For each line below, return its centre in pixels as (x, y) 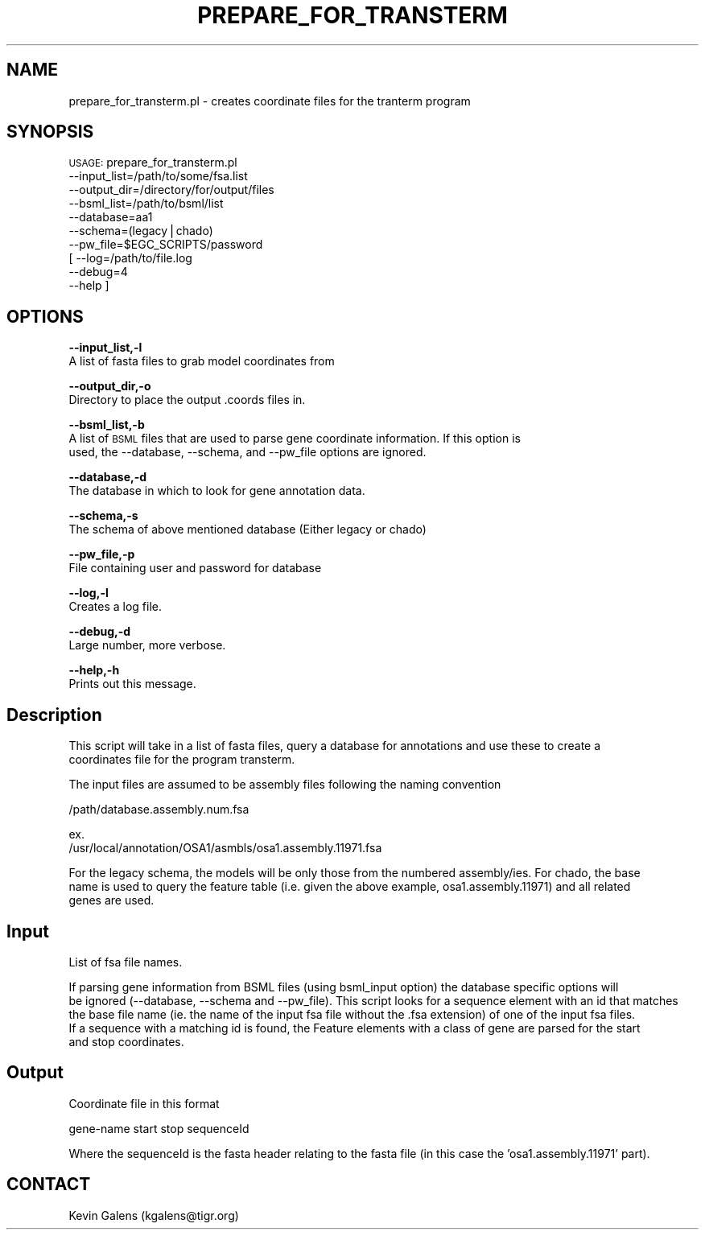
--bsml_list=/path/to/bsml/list (146, 204)
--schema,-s (103, 516)
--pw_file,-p (102, 554)
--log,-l (89, 593)
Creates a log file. (115, 607)
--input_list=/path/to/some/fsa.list (158, 176)
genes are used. (111, 900)
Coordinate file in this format (144, 1103)
